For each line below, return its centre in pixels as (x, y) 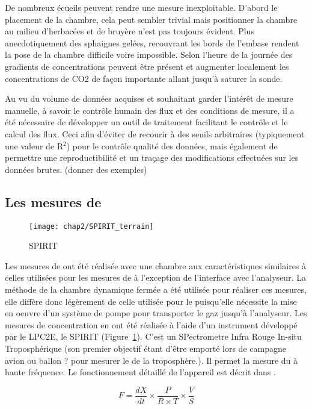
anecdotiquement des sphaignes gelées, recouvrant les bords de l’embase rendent (152, 42)
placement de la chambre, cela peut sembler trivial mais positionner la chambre (151, 19)
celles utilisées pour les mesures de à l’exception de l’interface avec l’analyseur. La (155, 277)
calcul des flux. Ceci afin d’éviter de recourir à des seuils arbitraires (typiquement (155, 133)
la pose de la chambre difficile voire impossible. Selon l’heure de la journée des (149, 55)
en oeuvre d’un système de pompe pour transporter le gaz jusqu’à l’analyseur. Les (156, 313)
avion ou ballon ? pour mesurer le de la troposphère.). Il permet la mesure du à (151, 360)
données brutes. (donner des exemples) (76, 169)
